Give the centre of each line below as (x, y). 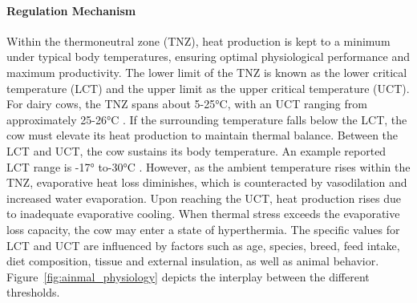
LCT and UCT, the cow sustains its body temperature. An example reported (196, 150)
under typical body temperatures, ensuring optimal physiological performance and (208, 57)
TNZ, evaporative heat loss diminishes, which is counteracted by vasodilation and (207, 182)
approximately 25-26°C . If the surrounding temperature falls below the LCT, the (207, 119)
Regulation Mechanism (71, 10)
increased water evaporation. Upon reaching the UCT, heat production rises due (204, 198)
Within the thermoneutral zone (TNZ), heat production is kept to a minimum (198, 40)
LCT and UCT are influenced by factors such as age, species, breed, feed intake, (203, 245)
